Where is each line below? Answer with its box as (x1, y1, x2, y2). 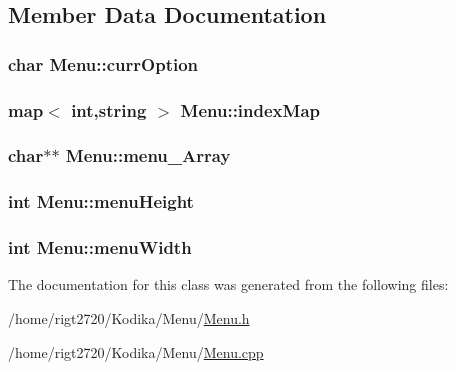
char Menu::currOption (8, 51, 199, 76)
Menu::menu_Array (65, 143, 231, 168)
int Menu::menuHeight (8, 189, 194, 214)
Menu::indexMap (180, 97, 321, 122)
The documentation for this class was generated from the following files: (8, 274, 449, 295)
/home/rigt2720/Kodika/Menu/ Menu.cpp (8, 341, 264, 362)
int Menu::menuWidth (8, 235, 192, 260)
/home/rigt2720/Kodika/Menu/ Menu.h (8, 307, 250, 328)
